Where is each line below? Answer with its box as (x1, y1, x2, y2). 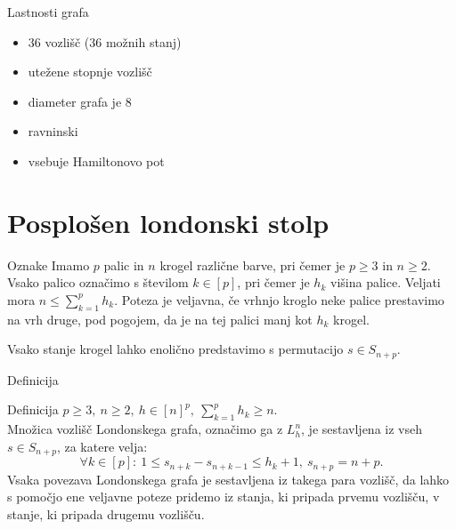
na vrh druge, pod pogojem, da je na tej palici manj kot (7, 309, 313, 328)
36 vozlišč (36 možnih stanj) (28, 32, 182, 51)
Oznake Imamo (7, 255, 90, 274)
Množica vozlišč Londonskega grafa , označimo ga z (7, 420, 283, 438)
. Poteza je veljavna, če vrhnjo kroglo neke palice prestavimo (114, 290, 444, 309)
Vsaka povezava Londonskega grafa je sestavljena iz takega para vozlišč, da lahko (7, 469, 450, 488)
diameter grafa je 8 (28, 92, 132, 110)
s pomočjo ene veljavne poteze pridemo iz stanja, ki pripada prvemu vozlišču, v (7, 487, 440, 506)
